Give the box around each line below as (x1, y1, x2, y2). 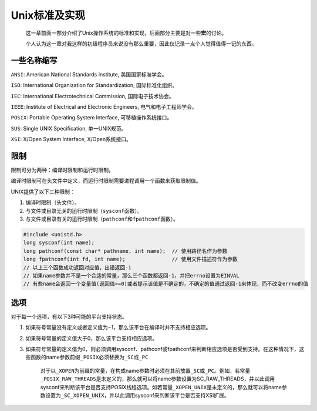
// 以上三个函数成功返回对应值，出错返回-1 (23, 264, 131, 270)
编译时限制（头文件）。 (25, 199, 80, 206)
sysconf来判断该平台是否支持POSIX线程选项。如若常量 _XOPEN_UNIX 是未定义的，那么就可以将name (40, 383, 282, 390)
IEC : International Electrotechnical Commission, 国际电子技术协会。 (11, 92, 174, 99)
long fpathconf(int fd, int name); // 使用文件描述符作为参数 (23, 256, 238, 263)
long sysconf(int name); (23, 239, 95, 246)
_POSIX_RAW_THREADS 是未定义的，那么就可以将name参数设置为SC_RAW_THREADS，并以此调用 (40, 375, 275, 382)
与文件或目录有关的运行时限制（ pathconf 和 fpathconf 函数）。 (25, 215, 179, 223)
